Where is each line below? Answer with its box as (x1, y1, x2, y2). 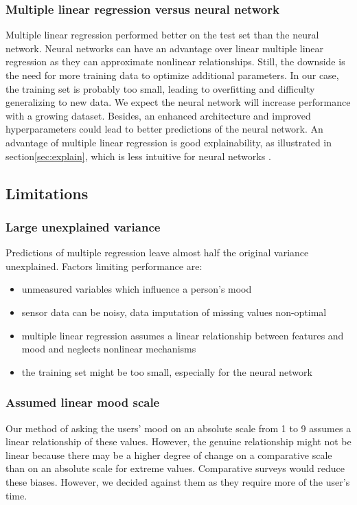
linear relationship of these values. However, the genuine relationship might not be (5, 434, 352, 449)
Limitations (5, 182, 89, 203)
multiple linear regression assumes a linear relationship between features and (21, 328, 344, 342)
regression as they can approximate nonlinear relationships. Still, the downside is (5, 54, 345, 69)
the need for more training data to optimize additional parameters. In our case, (5, 68, 339, 82)
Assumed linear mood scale (5, 394, 160, 411)
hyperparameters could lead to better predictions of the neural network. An (5, 122, 323, 136)
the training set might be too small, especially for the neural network (21, 364, 312, 379)
